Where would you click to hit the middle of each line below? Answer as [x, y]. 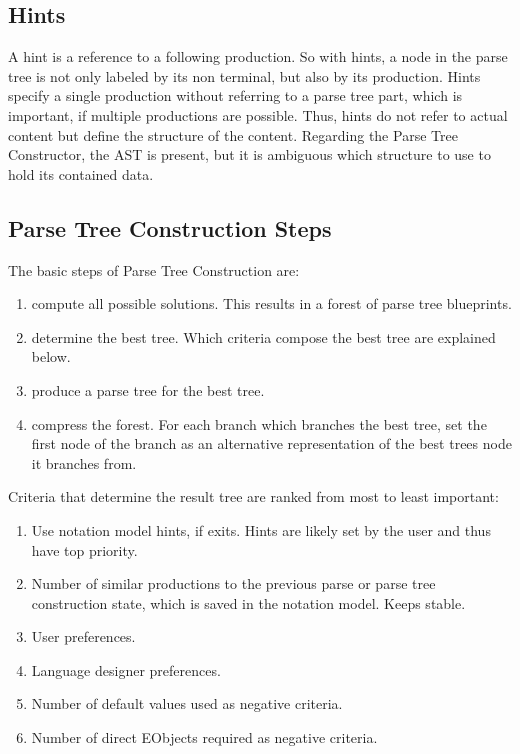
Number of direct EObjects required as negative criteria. [204, 737]
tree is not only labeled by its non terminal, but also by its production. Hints [244, 75]
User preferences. [83, 636]
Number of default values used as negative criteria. [187, 703]
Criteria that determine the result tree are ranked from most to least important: [253, 496]
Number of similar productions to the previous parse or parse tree [233, 583]
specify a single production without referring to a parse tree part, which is [235, 95]
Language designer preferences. [126, 669]
